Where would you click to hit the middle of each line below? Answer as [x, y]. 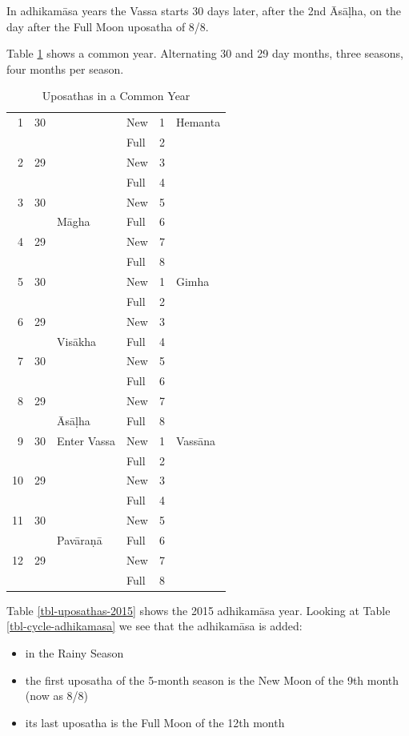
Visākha [77, 341]
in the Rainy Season [74, 652]
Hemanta [198, 122]
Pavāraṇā [80, 539]
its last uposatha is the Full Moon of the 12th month [155, 722]
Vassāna [196, 440]
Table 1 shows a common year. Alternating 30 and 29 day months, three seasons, [205, 53]
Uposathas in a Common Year [116, 96]
